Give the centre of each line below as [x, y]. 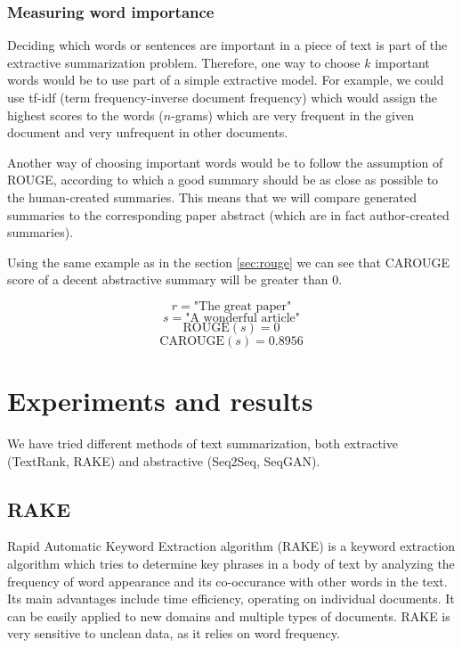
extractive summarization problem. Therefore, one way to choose [184, 62]
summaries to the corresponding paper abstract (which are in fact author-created [228, 214]
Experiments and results [160, 401]
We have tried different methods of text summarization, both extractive [203, 443]
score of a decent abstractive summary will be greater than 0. [175, 279]
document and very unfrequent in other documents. [148, 132]
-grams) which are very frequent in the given [292, 115]
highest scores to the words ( [85, 115]
